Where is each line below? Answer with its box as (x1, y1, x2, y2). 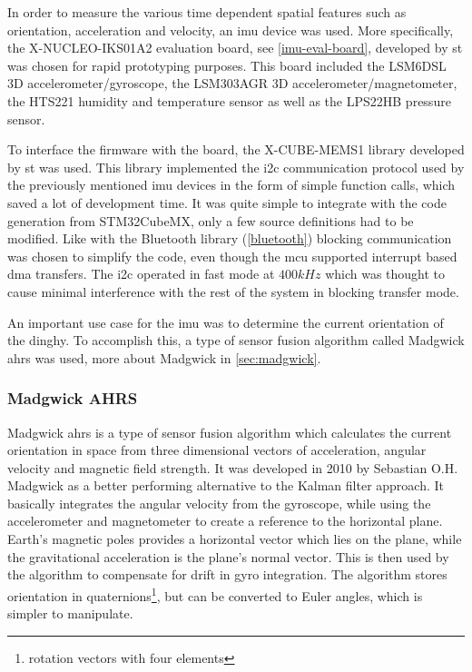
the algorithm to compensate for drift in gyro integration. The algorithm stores (7, 565, 447, 584)
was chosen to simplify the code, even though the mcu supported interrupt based (7, 246, 457, 265)
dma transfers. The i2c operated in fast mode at (7, 264, 275, 283)
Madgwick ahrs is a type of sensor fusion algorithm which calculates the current (7, 422, 452, 441)
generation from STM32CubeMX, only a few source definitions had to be (7, 211, 414, 230)
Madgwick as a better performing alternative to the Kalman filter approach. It (7, 476, 444, 495)
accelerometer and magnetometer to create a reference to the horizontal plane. (7, 511, 443, 530)
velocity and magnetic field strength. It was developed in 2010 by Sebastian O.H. (7, 458, 458, 477)
